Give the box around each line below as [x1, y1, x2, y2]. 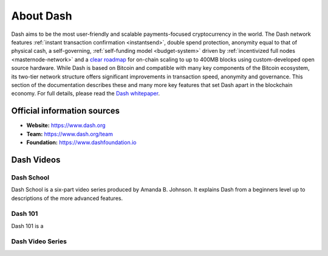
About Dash [11, 9, 72, 22]
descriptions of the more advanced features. [11, 195, 123, 202]
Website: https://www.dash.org [26, 122, 106, 129]
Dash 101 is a [11, 222, 44, 229]
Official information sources [11, 106, 120, 116]
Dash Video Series [11, 237, 67, 246]
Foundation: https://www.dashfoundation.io [26, 139, 137, 146]
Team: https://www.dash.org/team [26, 130, 114, 137]
